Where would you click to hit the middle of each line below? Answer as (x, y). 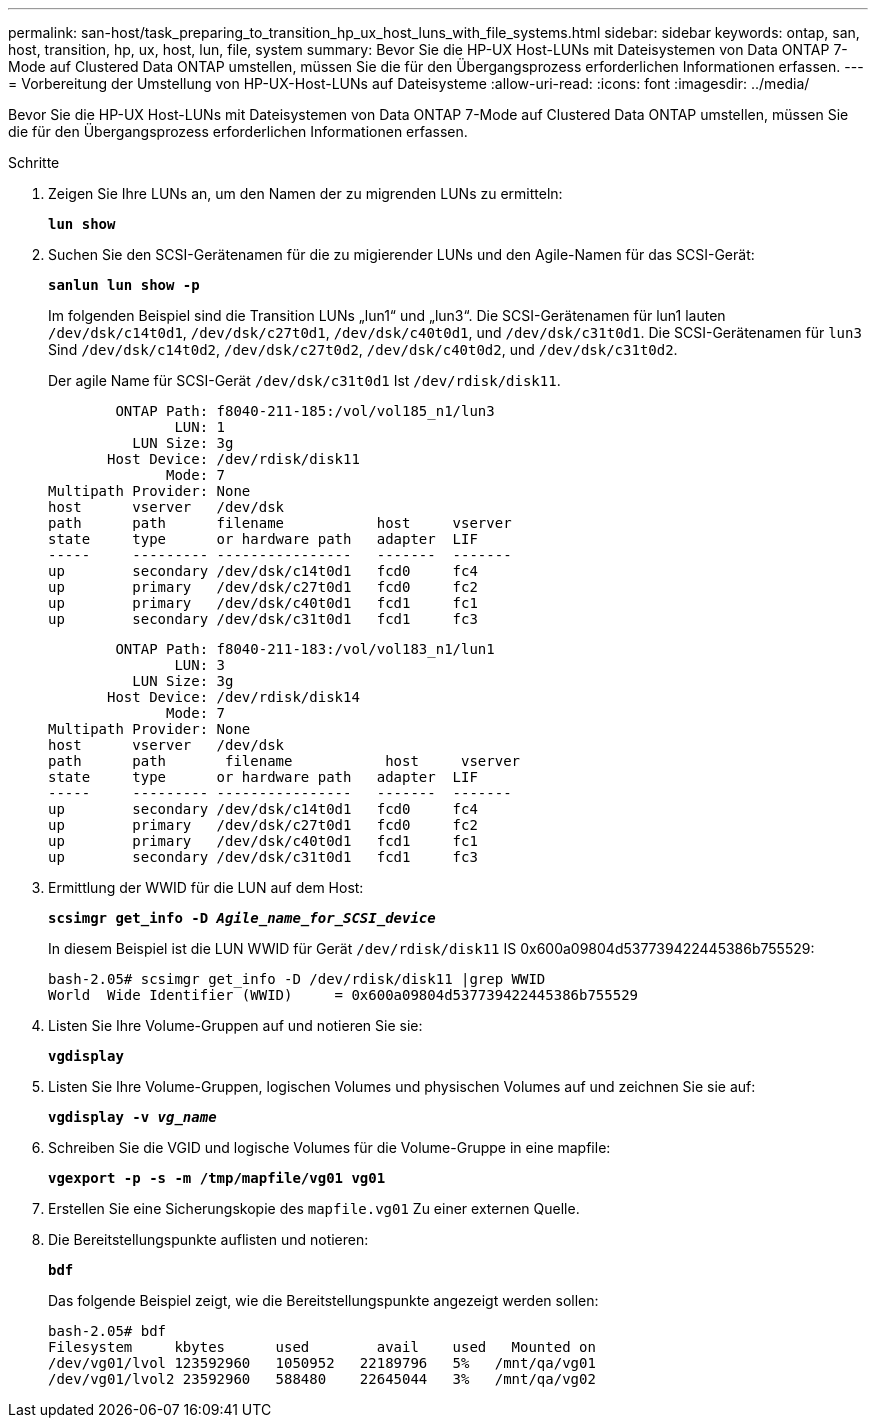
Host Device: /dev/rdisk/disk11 (233, 459)
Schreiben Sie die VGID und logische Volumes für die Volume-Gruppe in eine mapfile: (329, 1147)
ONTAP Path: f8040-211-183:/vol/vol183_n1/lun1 (305, 649)
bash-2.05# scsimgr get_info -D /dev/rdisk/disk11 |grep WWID (297, 979)
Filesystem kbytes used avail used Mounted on (322, 1347)
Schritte (34, 162)
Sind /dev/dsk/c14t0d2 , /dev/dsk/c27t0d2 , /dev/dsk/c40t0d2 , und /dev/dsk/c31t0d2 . (363, 349)
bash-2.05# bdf (107, 1331)
